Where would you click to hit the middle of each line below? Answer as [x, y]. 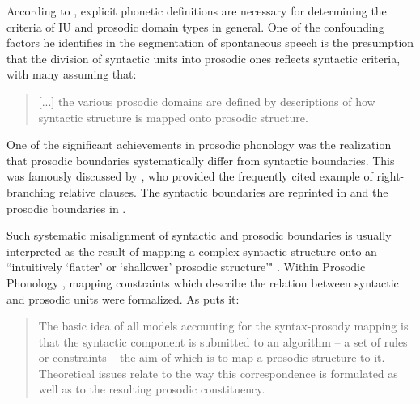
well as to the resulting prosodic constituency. [152, 389]
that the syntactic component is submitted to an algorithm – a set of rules [223, 341]
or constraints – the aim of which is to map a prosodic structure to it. [212, 357]
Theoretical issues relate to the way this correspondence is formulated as [218, 373]
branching [31, 191]
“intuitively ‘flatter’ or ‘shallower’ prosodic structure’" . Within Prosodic [186, 267]
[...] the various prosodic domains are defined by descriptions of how [207, 101]
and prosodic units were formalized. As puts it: [123, 298]
